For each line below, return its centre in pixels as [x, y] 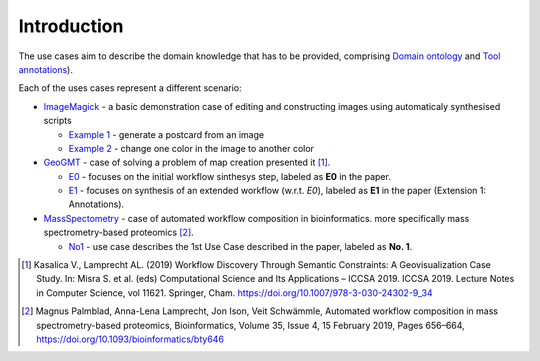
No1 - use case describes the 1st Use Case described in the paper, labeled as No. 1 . [240, 246]
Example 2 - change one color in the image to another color [191, 148]
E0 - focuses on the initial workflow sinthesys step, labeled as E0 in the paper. [230, 176]
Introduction [71, 26]
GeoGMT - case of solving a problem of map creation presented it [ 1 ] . [187, 162]
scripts [57, 121]
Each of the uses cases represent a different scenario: [130, 88]
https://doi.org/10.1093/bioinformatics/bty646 [130, 339]
